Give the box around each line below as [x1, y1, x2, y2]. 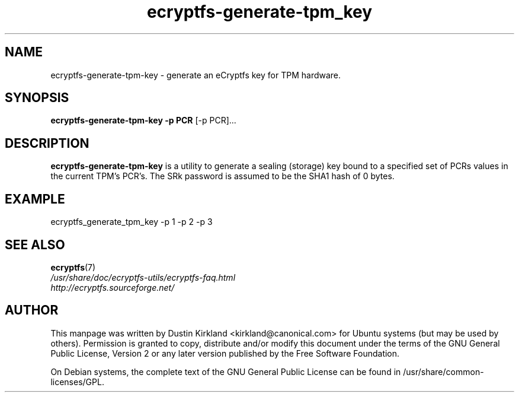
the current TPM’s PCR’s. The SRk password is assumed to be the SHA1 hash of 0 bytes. [50, 171, 395, 182]
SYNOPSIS [5, 90, 69, 106]
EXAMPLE [5, 191, 65, 207]
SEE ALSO [5, 237, 65, 252]
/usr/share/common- [403, 366, 484, 377]
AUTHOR [5, 303, 59, 318]
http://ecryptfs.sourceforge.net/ [50, 282, 175, 293]
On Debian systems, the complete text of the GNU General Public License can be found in [50, 366, 401, 377]
